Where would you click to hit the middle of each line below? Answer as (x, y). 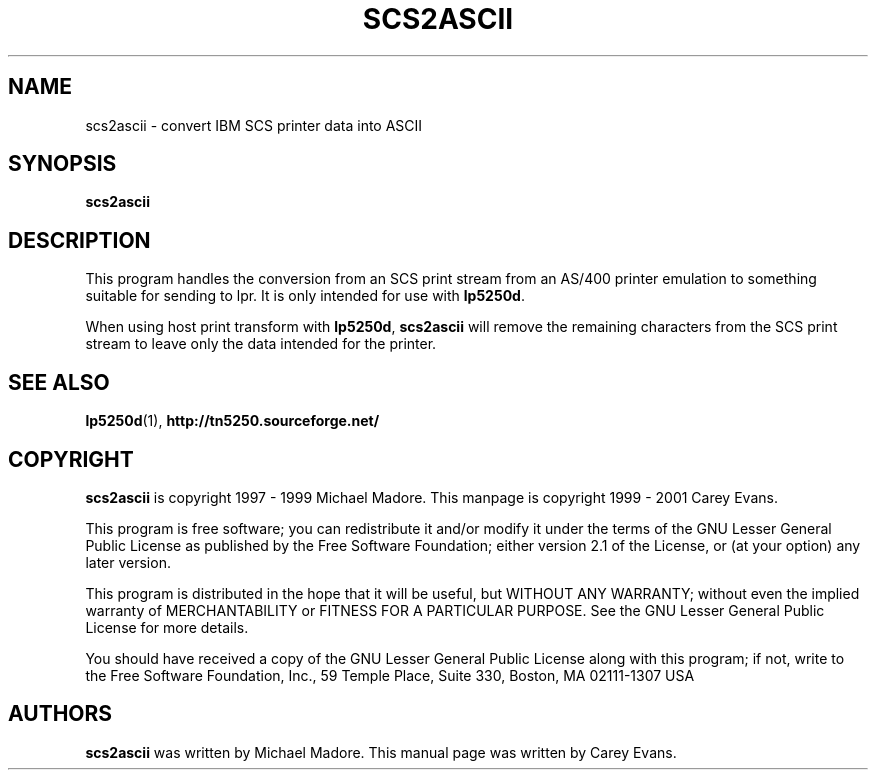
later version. (128, 562)
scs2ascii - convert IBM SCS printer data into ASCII (254, 125)
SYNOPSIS (62, 164)
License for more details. (167, 627)
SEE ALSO (59, 382)
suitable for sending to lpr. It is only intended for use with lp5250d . (305, 296)
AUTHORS (60, 714)
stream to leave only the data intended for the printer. (261, 344)
